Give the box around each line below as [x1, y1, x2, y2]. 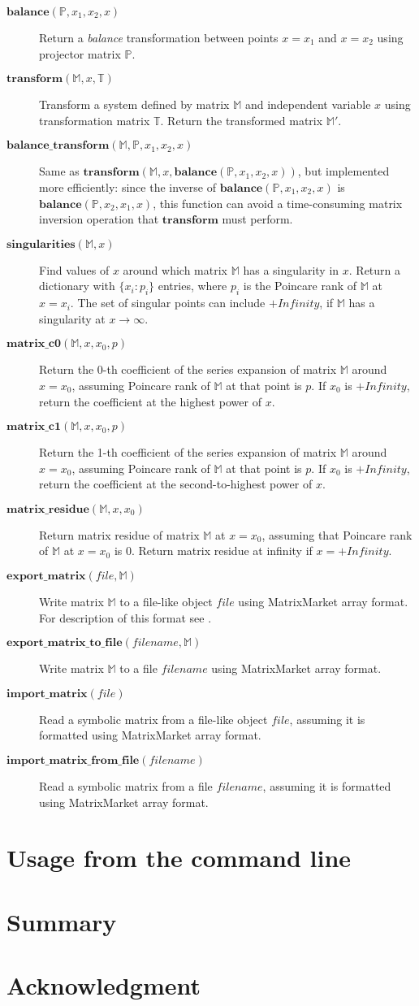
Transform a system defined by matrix [39, 96, 230, 113]
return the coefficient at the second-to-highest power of [39, 475, 313, 492]
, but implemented [297, 163, 390, 180]
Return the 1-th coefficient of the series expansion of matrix [39, 444, 337, 461]
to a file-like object [119, 593, 213, 610]
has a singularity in [243, 261, 339, 278]
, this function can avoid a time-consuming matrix [153, 194, 403, 211]
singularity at [39, 310, 106, 327]
